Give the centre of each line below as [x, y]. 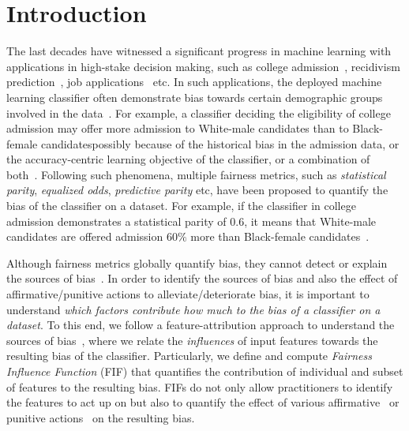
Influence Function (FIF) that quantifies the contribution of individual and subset [205, 371]
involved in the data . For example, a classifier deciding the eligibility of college [199, 112]
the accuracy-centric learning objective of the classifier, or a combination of [188, 159]
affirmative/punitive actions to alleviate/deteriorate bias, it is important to [188, 294]
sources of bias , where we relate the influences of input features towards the [192, 340]
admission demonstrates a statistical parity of [116, 221]
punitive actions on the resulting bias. [101, 417]
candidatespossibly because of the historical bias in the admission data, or [220, 143]
